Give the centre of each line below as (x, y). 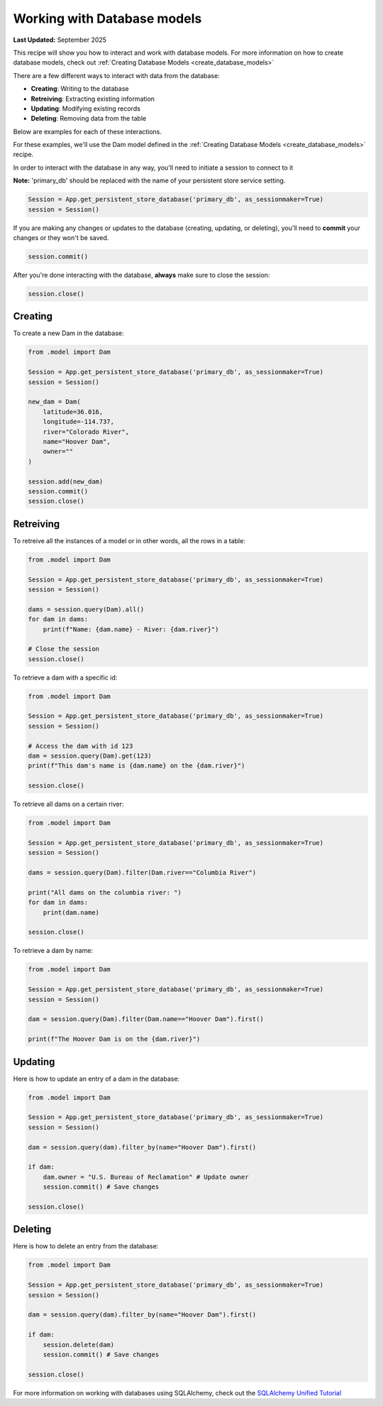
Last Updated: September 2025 (60, 40)
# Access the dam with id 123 (81, 746)
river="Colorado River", (86, 432)
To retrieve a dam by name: (53, 951)
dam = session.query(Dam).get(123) (90, 756)
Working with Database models (107, 18)
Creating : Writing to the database (80, 89)
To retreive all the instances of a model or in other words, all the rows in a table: (129, 540)
